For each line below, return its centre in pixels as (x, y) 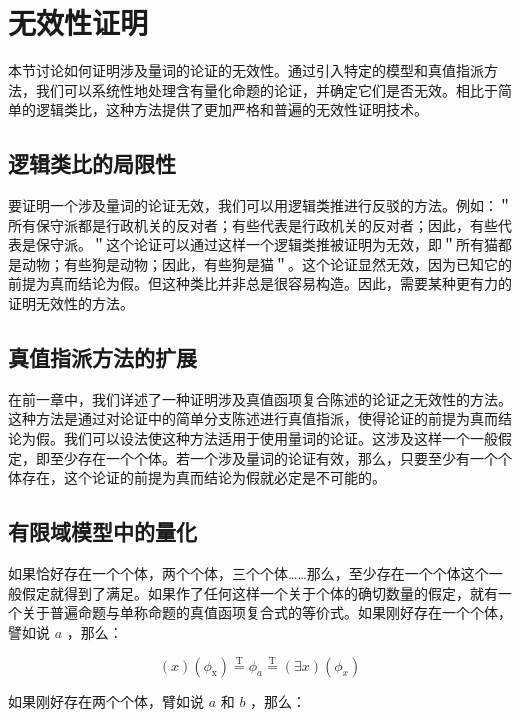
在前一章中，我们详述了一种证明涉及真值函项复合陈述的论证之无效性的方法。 (260, 398)
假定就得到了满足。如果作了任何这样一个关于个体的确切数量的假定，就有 (259, 592)
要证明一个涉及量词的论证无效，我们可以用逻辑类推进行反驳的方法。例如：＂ (260, 205)
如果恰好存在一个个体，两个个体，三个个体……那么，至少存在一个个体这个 (248, 573)
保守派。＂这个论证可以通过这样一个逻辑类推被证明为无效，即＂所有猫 (266, 244)
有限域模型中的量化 (102, 531)
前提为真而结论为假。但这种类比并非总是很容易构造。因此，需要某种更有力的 (260, 283)
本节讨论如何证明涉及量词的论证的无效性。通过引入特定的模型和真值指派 (246, 70)
